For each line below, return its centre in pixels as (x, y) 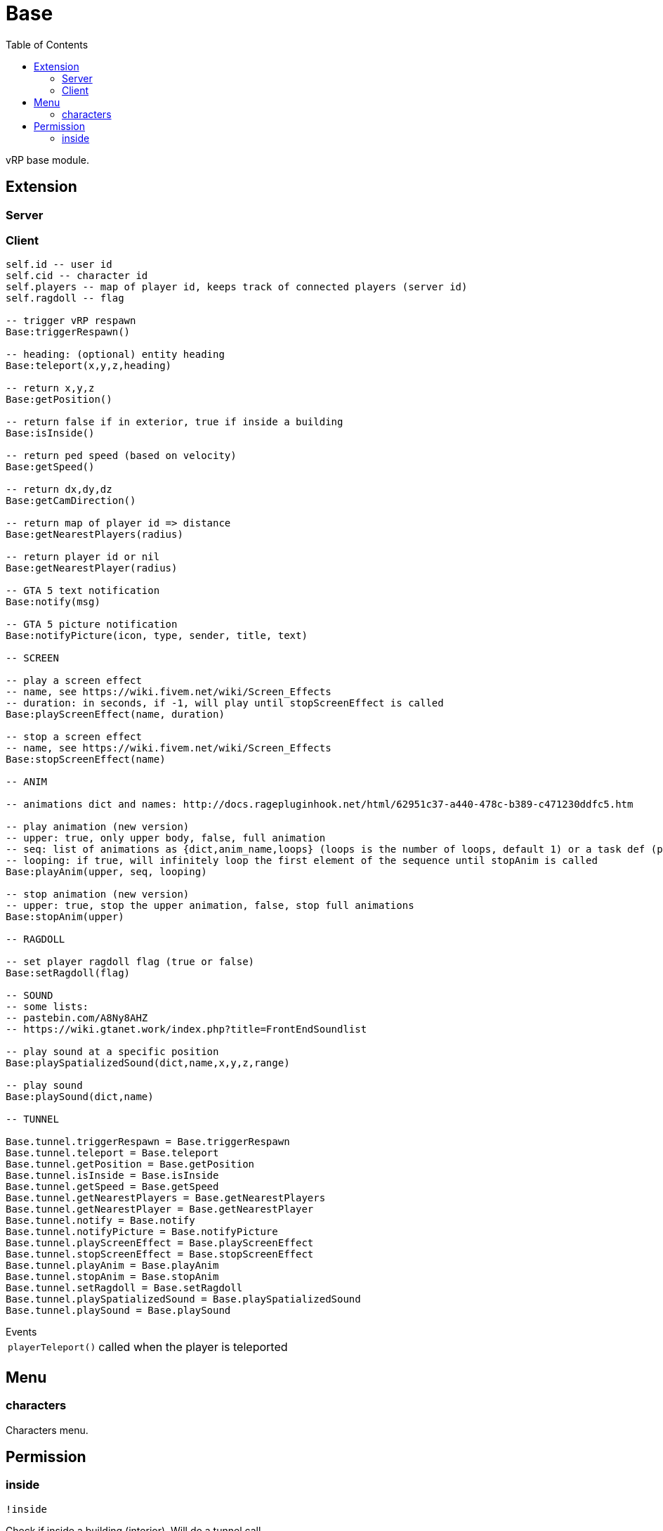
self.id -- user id (59, 265)
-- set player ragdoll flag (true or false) (130, 962)
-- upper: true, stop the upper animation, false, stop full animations (210, 906)
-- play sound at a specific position (112, 1052)
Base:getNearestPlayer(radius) (92, 568)
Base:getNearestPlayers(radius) (94, 535)
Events (21, 1332)
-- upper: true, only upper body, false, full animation (166, 838)
